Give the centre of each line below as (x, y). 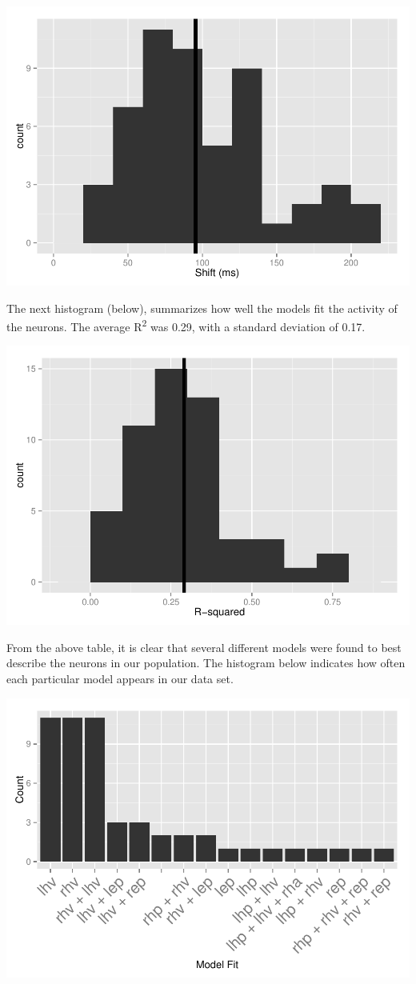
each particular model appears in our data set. (120, 679)
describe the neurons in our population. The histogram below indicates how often (206, 663)
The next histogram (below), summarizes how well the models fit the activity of (202, 308)
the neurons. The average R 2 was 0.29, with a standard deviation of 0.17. (186, 325)
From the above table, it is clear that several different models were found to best (204, 647)
